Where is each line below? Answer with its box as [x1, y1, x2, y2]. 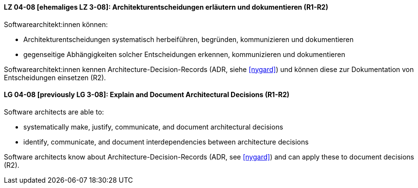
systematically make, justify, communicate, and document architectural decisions [23, 122, 284, 131]
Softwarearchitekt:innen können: [4, 20, 108, 29]
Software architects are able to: [4, 107, 104, 116]
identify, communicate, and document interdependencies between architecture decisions [23, 137, 309, 146]
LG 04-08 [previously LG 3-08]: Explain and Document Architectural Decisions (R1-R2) [4, 90, 289, 99]
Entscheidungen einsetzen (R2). [4, 73, 106, 82]
